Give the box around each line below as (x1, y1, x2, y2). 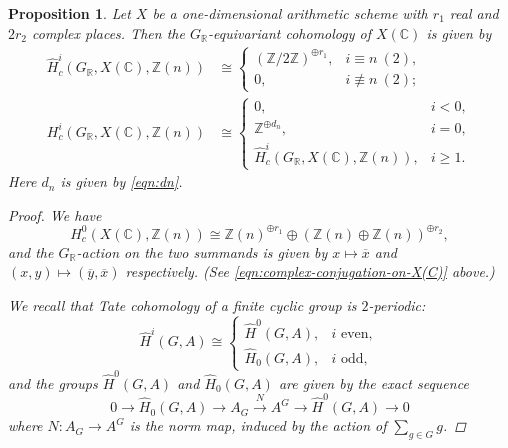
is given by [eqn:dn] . (60, 171, 183, 192)
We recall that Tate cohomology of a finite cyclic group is (8, 295, 357, 315)
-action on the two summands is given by (76, 241, 328, 262)
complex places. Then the (32, 22, 185, 43)
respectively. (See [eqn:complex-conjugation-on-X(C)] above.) (125, 261, 495, 282)
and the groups (8, 372, 98, 393)
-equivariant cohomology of (207, 22, 371, 43)
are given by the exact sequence (278, 372, 469, 393)
